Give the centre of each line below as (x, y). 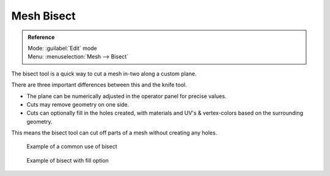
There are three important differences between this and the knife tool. (99, 85)
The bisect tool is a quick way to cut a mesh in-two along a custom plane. (104, 74)
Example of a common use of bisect (72, 147)
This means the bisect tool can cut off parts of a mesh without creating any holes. (114, 133)
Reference (41, 37)
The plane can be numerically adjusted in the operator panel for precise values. (127, 96)
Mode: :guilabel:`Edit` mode (62, 48)
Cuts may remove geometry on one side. (78, 104)
